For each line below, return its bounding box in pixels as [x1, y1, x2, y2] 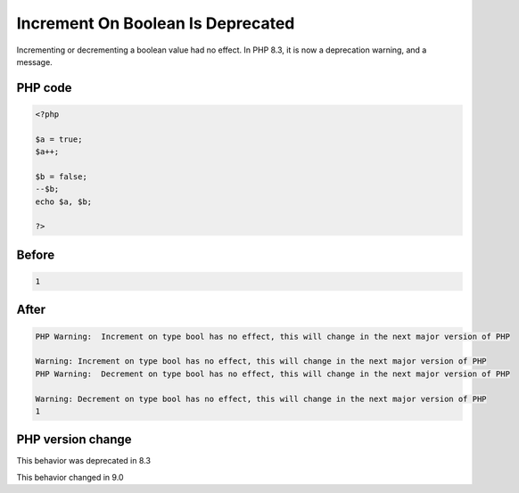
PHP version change [16, 432, 133, 448]
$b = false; [35, 171, 88, 182]
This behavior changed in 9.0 [16, 472, 124, 482]
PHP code [16, 80, 72, 95]
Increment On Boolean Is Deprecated [16, 13, 295, 33]
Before [16, 247, 55, 262]
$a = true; [35, 134, 83, 144]
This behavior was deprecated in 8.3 [16, 456, 152, 466]
